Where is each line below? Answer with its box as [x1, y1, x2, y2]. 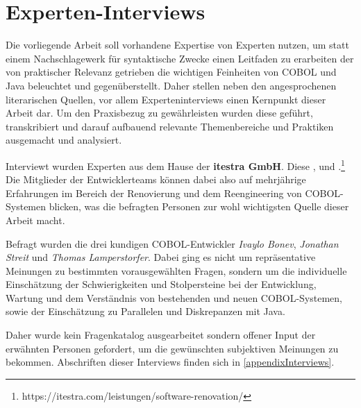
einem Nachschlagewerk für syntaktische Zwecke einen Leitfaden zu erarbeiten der [6, 51, 354, 65]
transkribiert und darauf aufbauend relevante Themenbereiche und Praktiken [6, 119, 334, 133]
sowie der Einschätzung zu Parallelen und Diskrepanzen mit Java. [6, 304, 285, 318]
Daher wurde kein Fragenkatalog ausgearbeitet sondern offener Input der [6, 328, 316, 342]
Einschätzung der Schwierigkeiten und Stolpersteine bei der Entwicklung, [6, 277, 317, 291]
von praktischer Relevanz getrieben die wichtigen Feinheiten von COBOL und [6, 65, 337, 79]
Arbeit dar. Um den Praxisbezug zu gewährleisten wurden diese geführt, [6, 105, 313, 120]
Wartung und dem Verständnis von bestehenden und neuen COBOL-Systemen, [6, 290, 342, 305]
